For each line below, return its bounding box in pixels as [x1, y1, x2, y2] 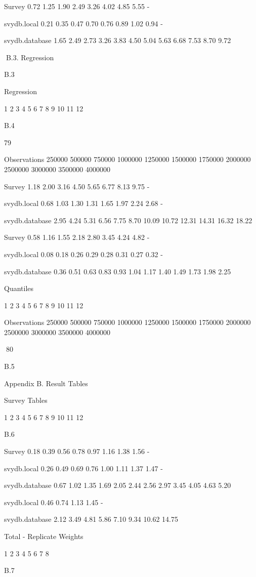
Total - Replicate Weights [4, 531, 83, 541]
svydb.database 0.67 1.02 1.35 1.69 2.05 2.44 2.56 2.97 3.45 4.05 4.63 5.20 [4, 480, 231, 490]
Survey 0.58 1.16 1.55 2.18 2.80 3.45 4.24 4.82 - [4, 232, 150, 242]
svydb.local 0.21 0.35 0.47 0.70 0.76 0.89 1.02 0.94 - [4, 18, 163, 28]
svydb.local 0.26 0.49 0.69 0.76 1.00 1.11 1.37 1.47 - [4, 463, 163, 473]
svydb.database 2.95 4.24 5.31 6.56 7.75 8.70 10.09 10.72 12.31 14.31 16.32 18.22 [4, 215, 252, 225]
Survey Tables [4, 395, 48, 405]
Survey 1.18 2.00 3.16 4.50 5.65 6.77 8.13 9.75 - [4, 181, 150, 191]
